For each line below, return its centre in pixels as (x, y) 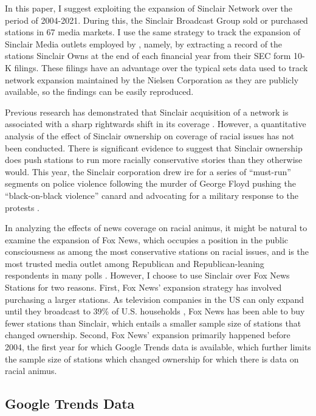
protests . (22, 207)
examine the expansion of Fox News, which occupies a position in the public (147, 239)
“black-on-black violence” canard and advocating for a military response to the (152, 195)
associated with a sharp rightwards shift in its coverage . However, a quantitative (156, 124)
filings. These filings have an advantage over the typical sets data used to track (161, 67)
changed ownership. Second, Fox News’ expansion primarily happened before (148, 335)
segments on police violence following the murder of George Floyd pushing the (150, 183)
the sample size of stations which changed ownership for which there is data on (152, 359)
